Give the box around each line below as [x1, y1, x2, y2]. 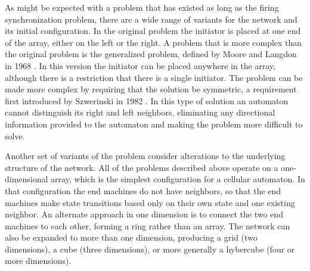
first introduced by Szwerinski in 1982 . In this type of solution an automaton [5, 94, 289, 107]
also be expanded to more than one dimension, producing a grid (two [5, 231, 258, 244]
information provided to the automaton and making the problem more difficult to [5, 117, 303, 130]
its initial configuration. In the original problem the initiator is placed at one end [5, 24, 301, 37]
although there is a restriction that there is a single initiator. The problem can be [5, 71, 303, 83]
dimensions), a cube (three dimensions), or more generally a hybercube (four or [5, 242, 295, 255]
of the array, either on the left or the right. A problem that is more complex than [5, 36, 302, 48]
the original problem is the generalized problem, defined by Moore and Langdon [5, 48, 297, 60]
